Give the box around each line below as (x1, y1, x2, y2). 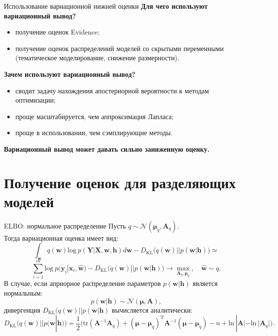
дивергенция (4, 304, 41, 315)
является (192, 278, 218, 288)
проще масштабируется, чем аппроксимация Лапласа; (15, 111, 174, 121)
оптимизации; (15, 95, 56, 105)
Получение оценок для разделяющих (4, 172, 236, 192)
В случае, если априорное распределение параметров (4, 278, 161, 288)
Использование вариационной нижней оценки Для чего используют (4, 1, 208, 11)
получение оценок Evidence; (15, 27, 100, 37)
